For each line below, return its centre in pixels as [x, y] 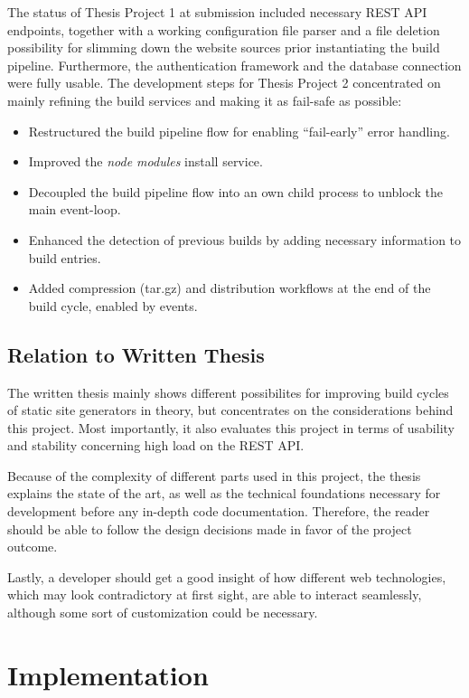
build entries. [65, 257]
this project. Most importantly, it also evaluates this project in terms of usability [231, 427]
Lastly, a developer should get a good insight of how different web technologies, [227, 576]
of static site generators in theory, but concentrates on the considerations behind [230, 410]
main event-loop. [75, 209]
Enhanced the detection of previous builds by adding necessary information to [245, 239]
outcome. [33, 547]
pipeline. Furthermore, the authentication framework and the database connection [234, 65]
